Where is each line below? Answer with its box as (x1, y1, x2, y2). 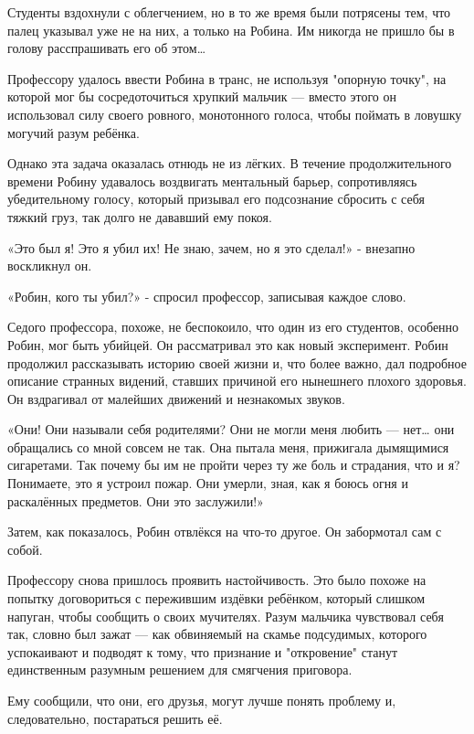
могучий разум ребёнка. (7, 122, 140, 142)
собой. (7, 539, 43, 558)
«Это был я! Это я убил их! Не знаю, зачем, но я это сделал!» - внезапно (7, 238, 416, 257)
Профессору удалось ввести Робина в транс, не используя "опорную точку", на (7, 69, 447, 88)
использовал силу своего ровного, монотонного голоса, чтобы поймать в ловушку (7, 104, 462, 123)
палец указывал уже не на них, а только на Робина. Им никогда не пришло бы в (7, 20, 455, 39)
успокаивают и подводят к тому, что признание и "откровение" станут (7, 642, 398, 661)
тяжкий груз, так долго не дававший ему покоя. (7, 207, 272, 226)
